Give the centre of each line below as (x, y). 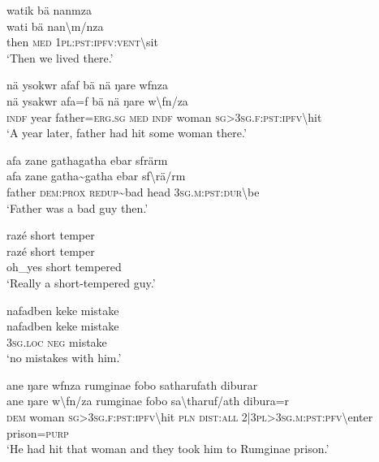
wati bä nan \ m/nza (55, 26)
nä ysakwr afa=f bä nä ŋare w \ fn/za (97, 100)
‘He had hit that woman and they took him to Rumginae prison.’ (168, 449)
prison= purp (38, 432)
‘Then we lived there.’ (60, 57)
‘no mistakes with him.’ (64, 358)
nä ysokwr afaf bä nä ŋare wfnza (87, 85)
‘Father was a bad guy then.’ (78, 207)
